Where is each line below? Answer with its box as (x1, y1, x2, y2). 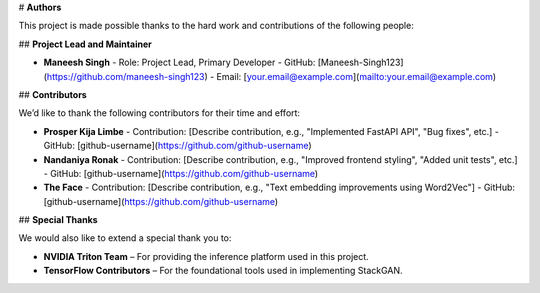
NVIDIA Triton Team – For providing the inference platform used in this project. (43, 250, 369, 262)
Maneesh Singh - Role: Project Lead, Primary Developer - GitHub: (43, 56, 316, 69)
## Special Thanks (18, 214, 99, 226)
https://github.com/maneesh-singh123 (46, 70, 205, 82)
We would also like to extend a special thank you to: (18, 232, 232, 244)
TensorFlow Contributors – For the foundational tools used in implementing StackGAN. (43, 265, 404, 277)
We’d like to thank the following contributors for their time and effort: (18, 107, 300, 119)
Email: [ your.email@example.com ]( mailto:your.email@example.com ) (216, 70, 497, 82)
